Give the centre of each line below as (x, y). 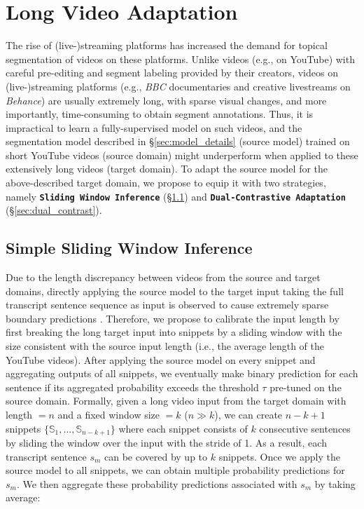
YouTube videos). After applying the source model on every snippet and (161, 359)
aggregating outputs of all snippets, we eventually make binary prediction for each (182, 373)
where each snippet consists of (183, 428)
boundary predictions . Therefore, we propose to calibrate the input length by (173, 318)
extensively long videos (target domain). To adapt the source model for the (167, 169)
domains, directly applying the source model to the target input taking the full (175, 291)
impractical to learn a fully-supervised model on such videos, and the (154, 127)
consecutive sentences (305, 428)
